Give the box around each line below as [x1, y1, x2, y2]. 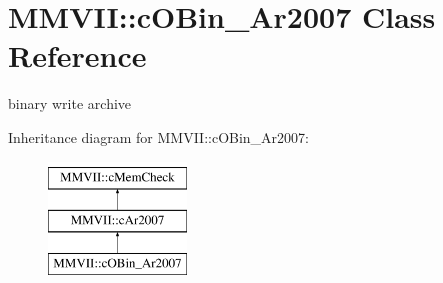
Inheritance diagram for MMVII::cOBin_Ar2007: [8, 126, 309, 147]
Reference [8, 35, 147, 76]
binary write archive [8, 93, 132, 114]
